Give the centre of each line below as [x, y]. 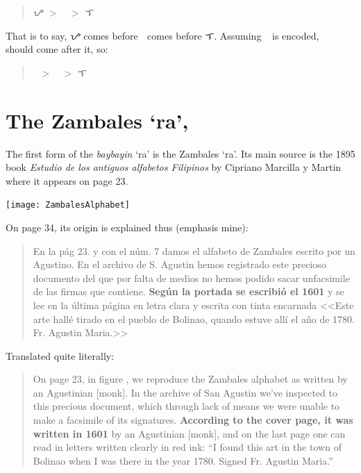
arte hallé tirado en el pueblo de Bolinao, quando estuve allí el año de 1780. [194, 318]
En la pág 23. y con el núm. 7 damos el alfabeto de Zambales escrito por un [194, 250]
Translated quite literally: [60, 355]
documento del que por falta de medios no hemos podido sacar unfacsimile [191, 277]
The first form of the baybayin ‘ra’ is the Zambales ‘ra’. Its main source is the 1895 [180, 153]
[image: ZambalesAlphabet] [68, 205]
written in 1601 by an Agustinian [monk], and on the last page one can [189, 433]
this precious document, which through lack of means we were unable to [186, 406]
